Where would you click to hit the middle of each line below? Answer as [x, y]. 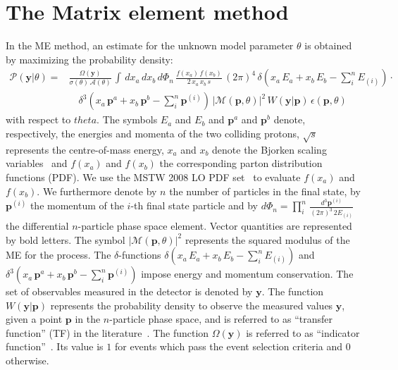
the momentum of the [77, 205]
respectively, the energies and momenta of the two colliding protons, [153, 133]
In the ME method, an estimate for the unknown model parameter [150, 45]
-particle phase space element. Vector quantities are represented [215, 225]
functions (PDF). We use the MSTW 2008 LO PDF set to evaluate [153, 177]
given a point [34, 319]
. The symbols [127, 119]
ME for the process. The [58, 255]
